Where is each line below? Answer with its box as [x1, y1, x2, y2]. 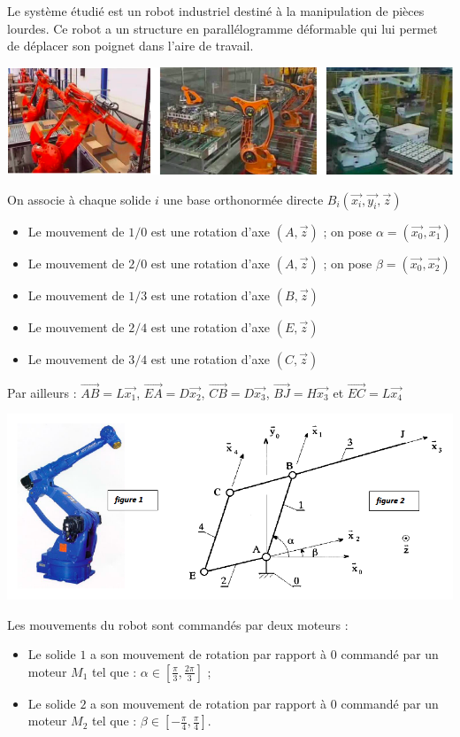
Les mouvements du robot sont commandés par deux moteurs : [7, 615, 349, 633]
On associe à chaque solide [7, 190, 151, 208]
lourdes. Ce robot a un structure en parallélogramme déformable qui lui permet [7, 19, 438, 37]
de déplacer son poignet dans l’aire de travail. [7, 36, 254, 55]
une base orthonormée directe [163, 190, 324, 208]
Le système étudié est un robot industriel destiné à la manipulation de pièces [7, 2, 425, 19]
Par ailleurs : [7, 383, 77, 401]
